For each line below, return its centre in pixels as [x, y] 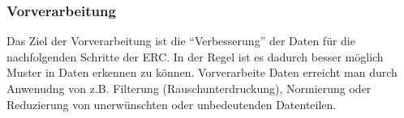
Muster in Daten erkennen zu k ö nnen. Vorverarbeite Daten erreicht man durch [202, 72]
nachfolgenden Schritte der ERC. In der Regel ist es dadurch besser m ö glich [195, 56]
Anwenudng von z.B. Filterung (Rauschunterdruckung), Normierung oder [189, 88]
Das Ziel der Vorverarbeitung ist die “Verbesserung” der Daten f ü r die [181, 41]
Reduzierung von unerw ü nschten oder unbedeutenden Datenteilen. [172, 104]
